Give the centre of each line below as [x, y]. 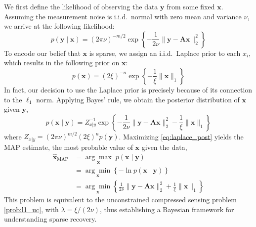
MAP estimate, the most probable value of [68, 147]
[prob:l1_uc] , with [31, 209]
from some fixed [191, 6]
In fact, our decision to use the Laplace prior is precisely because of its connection [128, 89]
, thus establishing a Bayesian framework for [167, 209]
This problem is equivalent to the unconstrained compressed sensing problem [120, 200]
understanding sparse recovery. [50, 219]
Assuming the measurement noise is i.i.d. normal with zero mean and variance [123, 16]
